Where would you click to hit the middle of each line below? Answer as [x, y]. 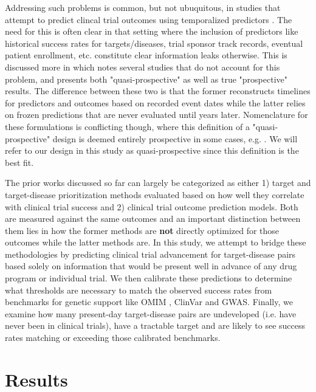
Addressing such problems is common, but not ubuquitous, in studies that [143, 7]
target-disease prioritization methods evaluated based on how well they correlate [155, 194]
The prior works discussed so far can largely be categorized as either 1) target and [158, 183]
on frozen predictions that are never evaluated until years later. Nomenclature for [156, 115]
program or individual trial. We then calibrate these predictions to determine [149, 278]
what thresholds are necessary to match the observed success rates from [139, 290]
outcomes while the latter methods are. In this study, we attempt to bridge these [156, 242]
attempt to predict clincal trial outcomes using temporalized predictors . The [149, 19]
